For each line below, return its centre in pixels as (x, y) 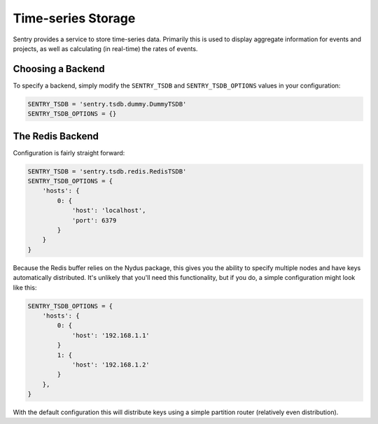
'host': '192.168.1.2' (111, 365)
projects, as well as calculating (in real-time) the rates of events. (105, 48)
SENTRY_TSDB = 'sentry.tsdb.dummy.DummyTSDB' (107, 104)
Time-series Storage (74, 18)
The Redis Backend (56, 136)
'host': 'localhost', (109, 211)
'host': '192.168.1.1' (111, 335)
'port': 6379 (94, 220)
